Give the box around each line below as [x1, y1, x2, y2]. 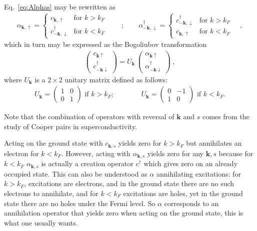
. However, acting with [61, 148, 130, 158]
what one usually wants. [4, 217, 78, 228]
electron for [4, 148, 39, 158]
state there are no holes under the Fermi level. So [4, 198, 155, 208]
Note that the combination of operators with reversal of [4, 111, 174, 122]
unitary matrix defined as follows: [64, 74, 168, 84]
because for [218, 148, 253, 158]
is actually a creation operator [41, 158, 133, 169]
